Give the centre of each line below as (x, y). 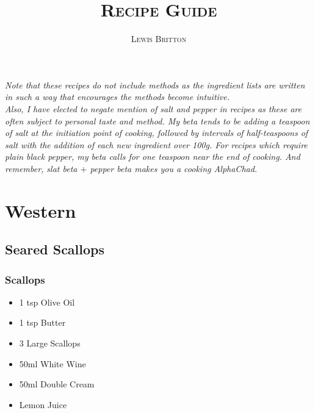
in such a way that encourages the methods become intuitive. (118, 97)
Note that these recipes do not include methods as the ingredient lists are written (155, 84)
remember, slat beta (41, 168)
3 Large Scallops (50, 343)
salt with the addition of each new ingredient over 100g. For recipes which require (156, 144)
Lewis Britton (159, 39)
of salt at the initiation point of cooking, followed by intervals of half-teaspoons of (157, 133)
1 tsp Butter (42, 322)
